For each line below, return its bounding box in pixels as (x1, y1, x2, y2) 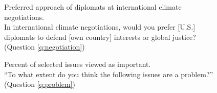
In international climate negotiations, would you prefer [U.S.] (4, 21, 196, 32)
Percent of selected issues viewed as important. (4, 58, 151, 69)
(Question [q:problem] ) (4, 79, 75, 89)
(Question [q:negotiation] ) (4, 41, 85, 52)
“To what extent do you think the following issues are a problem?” (4, 68, 213, 79)
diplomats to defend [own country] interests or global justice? (4, 31, 196, 42)
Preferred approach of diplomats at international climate (4, 2, 182, 12)
